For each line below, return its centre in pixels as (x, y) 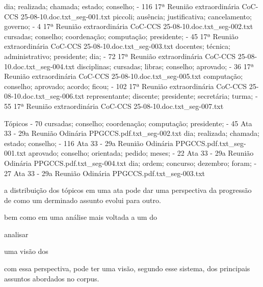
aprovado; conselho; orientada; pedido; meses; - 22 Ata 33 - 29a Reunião (141, 153)
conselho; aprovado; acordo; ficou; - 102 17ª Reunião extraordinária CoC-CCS (126, 86)
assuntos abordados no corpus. (52, 278)
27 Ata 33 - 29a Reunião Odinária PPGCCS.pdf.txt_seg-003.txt (105, 173)
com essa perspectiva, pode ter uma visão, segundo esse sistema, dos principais (127, 268)
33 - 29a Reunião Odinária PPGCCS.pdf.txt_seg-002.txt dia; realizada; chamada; (132, 133)
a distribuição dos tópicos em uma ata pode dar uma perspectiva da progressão (128, 190)
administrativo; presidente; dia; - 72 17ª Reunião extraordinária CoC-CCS (120, 56)
